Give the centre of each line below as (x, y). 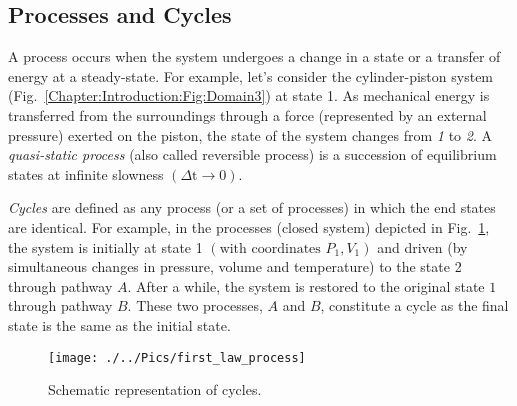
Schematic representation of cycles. (155, 389)
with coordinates (270, 248)
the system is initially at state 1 (105, 246)
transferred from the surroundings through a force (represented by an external (247, 114)
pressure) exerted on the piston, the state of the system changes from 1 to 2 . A (250, 134)
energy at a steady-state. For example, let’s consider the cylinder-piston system (251, 75)
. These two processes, (195, 305)
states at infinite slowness (86, 173)
